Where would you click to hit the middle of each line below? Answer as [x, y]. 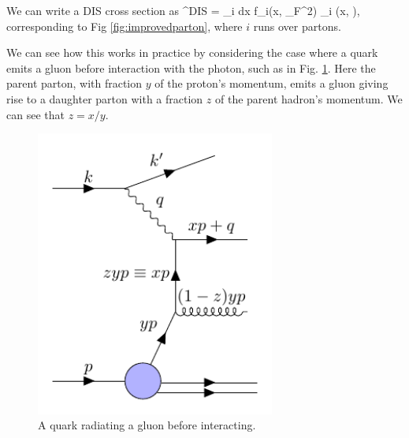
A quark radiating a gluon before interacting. [147, 425]
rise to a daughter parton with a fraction [105, 98]
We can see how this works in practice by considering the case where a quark [192, 52]
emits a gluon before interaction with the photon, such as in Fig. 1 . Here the [191, 67]
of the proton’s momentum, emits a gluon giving [271, 83]
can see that [35, 114]
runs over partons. [297, 26]
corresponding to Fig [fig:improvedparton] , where [125, 26]
